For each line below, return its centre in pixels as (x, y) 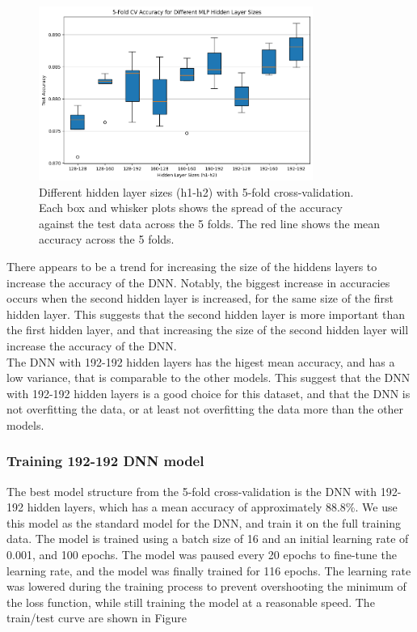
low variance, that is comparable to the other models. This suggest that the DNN (208, 378)
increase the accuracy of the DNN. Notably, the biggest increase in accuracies (198, 282)
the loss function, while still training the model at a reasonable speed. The (191, 602)
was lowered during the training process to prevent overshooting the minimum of (206, 586)
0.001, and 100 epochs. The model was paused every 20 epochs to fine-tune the (202, 555)
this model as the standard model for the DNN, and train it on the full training (204, 522)
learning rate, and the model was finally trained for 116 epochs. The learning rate (209, 570)
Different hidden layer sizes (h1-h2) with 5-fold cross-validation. (196, 191)
